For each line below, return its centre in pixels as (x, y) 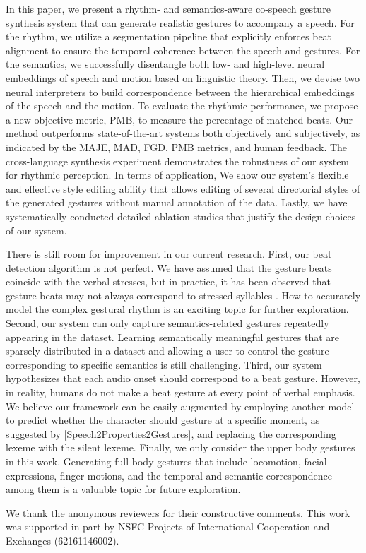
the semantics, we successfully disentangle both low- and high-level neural (165, 64)
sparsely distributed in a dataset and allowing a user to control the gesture (167, 351)
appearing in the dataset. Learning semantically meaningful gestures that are (173, 337)
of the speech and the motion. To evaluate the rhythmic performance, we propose (182, 106)
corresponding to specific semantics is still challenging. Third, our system (164, 364)
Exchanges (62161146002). (63, 540)
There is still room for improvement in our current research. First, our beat (169, 254)
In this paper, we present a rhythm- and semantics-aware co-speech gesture (168, 8)
